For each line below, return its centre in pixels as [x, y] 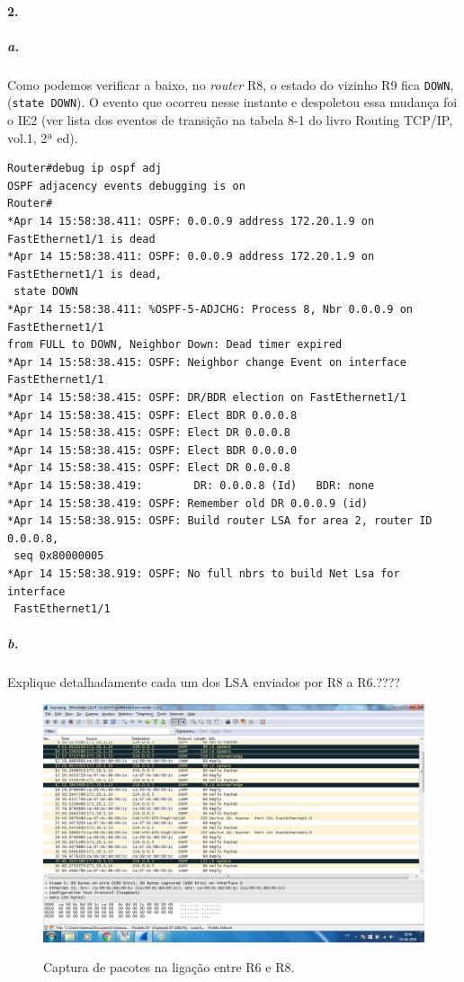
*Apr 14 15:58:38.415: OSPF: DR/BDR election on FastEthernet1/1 [207, 397]
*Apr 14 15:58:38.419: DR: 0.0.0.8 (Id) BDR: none [191, 485]
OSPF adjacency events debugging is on [126, 186]
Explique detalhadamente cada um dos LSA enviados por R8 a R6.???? [204, 682]
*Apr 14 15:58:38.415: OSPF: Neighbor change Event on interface [207, 362]
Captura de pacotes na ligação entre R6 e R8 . [169, 967]
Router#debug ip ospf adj [85, 169]
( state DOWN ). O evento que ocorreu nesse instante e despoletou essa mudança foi [232, 102]
